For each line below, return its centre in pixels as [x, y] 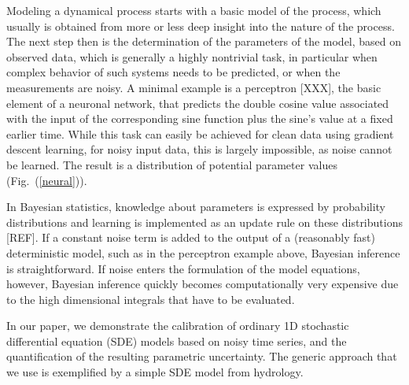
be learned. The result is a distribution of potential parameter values [172, 164]
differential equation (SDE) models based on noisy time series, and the [177, 341]
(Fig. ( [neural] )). [47, 180]
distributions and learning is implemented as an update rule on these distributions [204, 222]
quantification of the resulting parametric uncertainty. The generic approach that [202, 356]
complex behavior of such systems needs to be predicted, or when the [173, 72]
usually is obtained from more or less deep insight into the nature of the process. [201, 26]
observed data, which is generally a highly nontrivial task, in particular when [192, 56]
